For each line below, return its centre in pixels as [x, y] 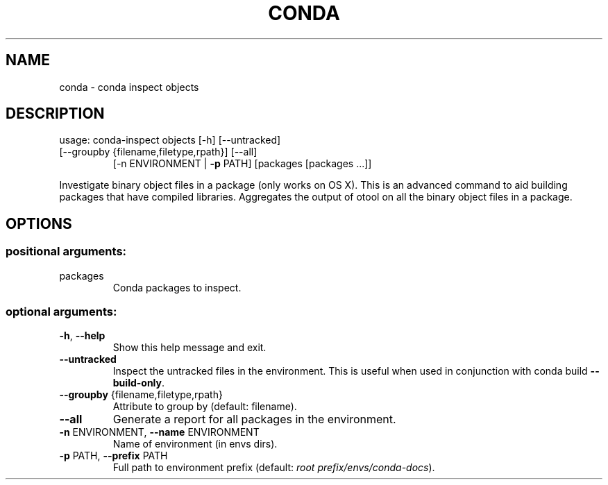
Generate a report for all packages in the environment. [254, 419]
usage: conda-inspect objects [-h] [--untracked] [170, 140]
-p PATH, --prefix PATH [113, 456]
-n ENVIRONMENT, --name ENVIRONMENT [159, 432]
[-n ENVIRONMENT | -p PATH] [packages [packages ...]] [242, 164]
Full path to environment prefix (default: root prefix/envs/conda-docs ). [274, 468]
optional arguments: [61, 312]
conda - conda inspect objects [129, 87]
